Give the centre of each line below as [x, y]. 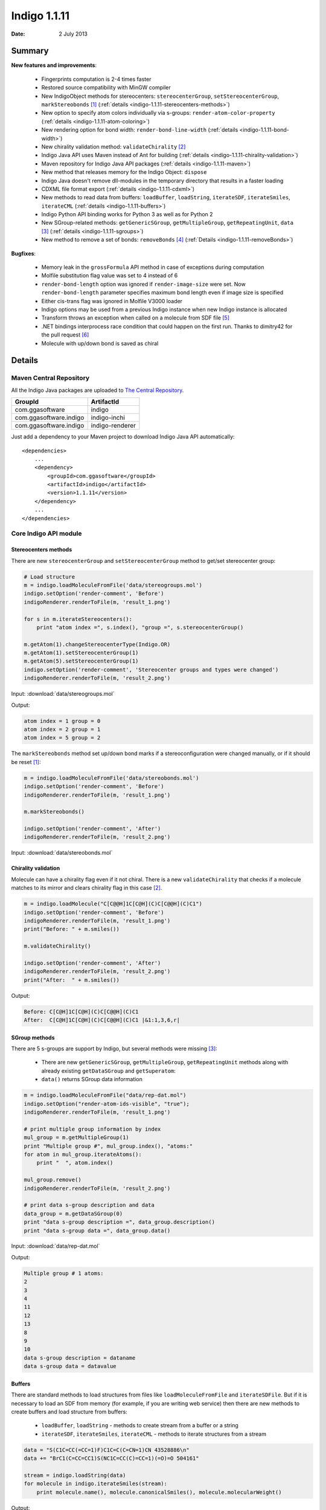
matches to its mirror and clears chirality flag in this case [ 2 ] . [87, 888]
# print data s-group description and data [89, 1205]
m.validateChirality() [57, 946]
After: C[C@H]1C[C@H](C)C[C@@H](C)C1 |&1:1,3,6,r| [102, 1020]
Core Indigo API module [46, 533]
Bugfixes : [24, 253]
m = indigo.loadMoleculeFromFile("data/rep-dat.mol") [105, 1095]
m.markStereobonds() [54, 812]
